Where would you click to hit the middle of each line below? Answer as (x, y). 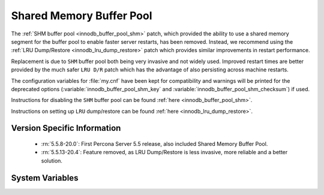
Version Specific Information (66, 128)
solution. (52, 160)
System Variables (45, 178)
